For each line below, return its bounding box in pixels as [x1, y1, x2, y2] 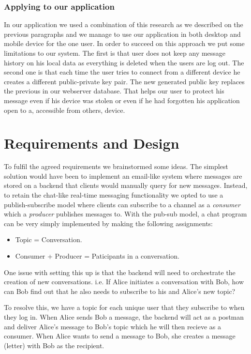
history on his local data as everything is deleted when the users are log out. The [4, 57, 244, 67]
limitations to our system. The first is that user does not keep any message [4, 48, 226, 58]
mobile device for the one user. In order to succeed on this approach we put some [4, 38, 245, 48]
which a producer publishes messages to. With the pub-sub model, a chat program [4, 209, 247, 219]
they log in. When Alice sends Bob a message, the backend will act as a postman [4, 312, 244, 322]
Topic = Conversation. [15, 234, 82, 245]
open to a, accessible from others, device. [4, 105, 125, 115]
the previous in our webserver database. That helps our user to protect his [4, 86, 224, 96]
